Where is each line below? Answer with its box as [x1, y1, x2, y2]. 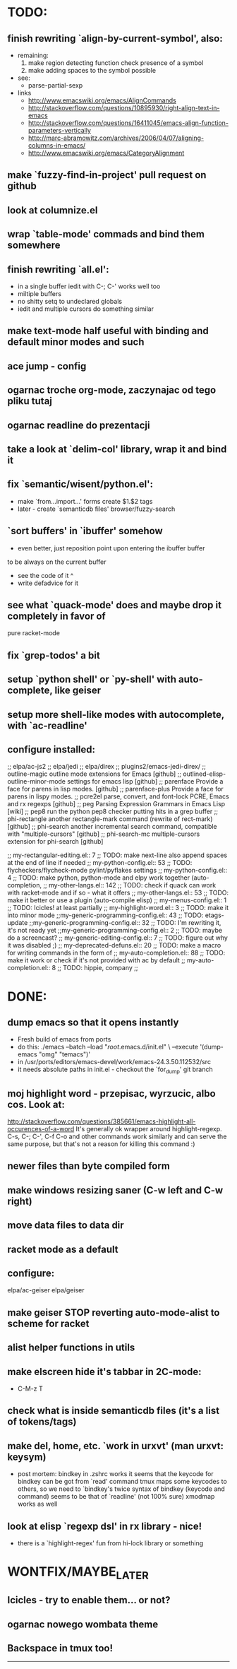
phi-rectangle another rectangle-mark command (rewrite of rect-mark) [7, 815, 213, 823]
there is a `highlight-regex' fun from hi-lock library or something [17, 1538, 204, 1547]
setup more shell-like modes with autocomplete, [7, 708, 224, 721]
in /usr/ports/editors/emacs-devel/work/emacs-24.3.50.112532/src [17, 1058, 212, 1066]
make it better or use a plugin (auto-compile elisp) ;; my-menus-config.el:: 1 [7, 896, 227, 904]
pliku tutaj [7, 395, 53, 407]
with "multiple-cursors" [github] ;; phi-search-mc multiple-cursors [7, 830, 200, 838]
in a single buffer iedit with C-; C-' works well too [17, 282, 161, 290]
